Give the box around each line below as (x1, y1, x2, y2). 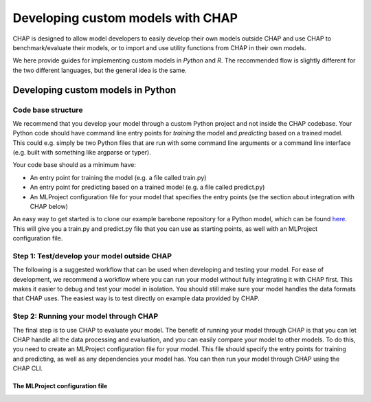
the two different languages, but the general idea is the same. (12, 66, 187, 74)
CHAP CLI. (12, 364, 43, 372)
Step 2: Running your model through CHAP (12, 311, 159, 321)
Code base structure (12, 105, 83, 115)
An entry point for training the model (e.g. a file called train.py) (30, 173, 207, 181)
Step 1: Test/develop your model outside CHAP (12, 251, 172, 260)
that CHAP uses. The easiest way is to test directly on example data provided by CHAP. (12, 294, 260, 302)
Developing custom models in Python (12, 84, 177, 96)
